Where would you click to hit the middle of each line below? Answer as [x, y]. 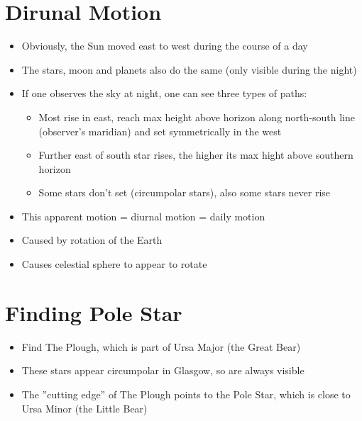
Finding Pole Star [94, 312]
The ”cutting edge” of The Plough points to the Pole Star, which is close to [186, 394]
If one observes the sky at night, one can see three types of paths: [164, 93]
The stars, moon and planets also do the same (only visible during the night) [189, 69]
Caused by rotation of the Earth [92, 240]
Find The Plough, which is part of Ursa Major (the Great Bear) [161, 346]
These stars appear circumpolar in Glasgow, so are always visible [163, 370]
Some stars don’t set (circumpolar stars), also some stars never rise [185, 192]
